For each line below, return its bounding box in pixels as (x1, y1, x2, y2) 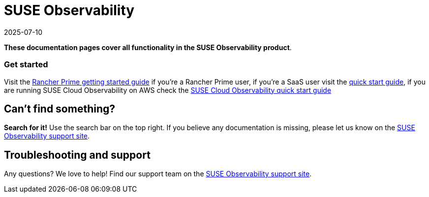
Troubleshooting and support (4, 148, 151, 161)
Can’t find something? (4, 102, 116, 115)
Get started (4, 59, 48, 70)
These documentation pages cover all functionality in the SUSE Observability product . (4, 43, 292, 52)
